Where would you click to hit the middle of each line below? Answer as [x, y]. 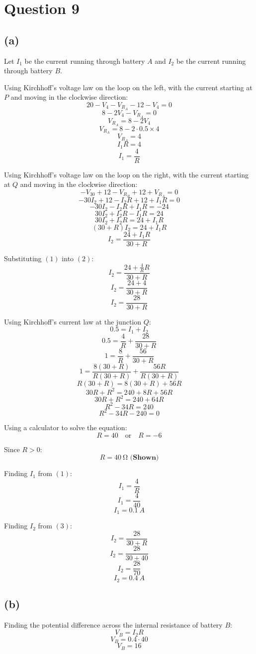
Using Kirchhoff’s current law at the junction [73, 321]
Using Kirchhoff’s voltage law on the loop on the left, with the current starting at [128, 87]
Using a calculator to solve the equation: [66, 427]
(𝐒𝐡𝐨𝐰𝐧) [144, 458]
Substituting [23, 258]
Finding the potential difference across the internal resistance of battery [113, 624]
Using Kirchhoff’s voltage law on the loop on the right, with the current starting [127, 174]
